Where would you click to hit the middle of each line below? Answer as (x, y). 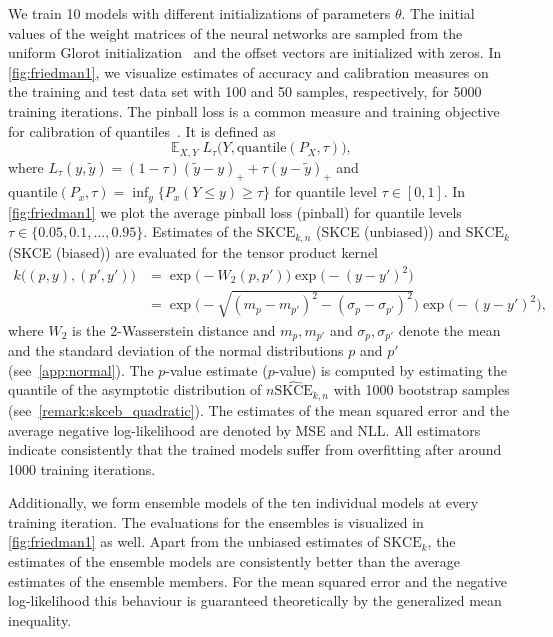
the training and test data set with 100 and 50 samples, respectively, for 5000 (245, 91)
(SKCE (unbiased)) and (389, 231)
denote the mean (449, 329)
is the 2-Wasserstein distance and (174, 329)
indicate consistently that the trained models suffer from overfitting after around (255, 449)
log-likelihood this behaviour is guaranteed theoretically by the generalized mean (255, 600)
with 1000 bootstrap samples (421, 389)
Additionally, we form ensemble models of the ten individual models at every (243, 502)
